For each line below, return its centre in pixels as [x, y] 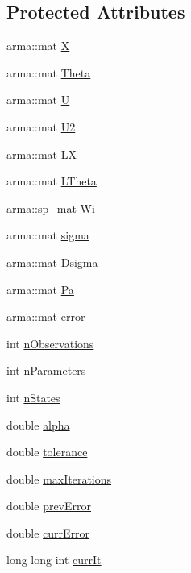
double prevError [49, 506]
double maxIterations [59, 478]
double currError [48, 532]
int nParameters [46, 370]
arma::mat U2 [41, 126]
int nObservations [50, 343]
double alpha [38, 424]
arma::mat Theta [49, 72]
